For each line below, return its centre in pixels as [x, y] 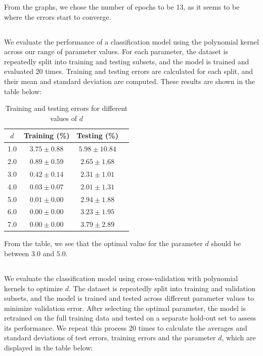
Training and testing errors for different [67, 108]
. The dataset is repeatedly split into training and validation [162, 288]
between [17, 253]
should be [226, 243]
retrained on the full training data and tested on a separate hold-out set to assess [130, 318]
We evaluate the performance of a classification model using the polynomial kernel [131, 41]
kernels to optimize [33, 288]
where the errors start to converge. [58, 16]
